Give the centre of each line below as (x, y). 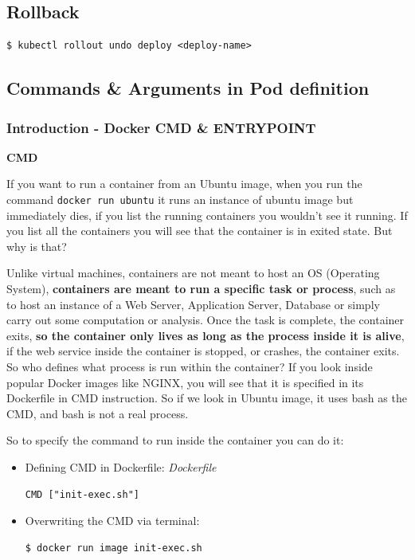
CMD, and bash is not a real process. (98, 413)
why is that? (37, 246)
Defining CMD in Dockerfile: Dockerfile (121, 466)
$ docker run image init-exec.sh (114, 548)
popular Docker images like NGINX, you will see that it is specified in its (185, 382)
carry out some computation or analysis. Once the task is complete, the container (206, 320)
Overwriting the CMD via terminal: (112, 521)
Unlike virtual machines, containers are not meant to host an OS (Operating (193, 273)
